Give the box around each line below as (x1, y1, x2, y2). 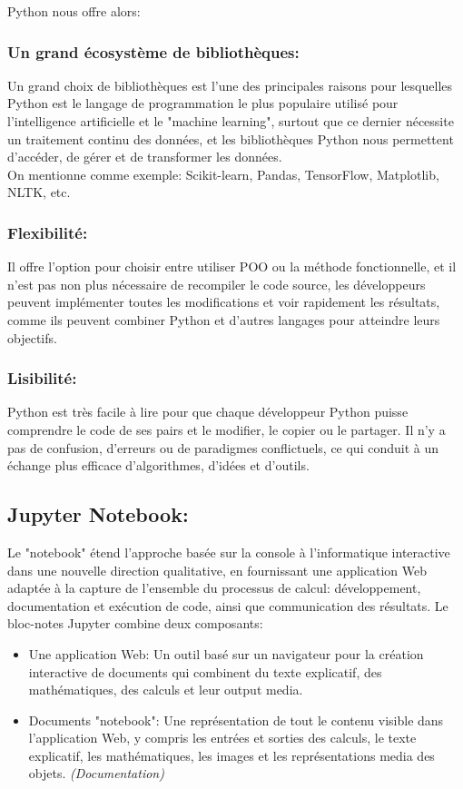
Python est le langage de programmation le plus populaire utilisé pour (7, 94, 399, 113)
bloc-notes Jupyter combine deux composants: (7, 614, 263, 633)
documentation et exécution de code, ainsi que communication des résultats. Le (7, 596, 448, 615)
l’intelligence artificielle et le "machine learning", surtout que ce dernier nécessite (7, 112, 454, 130)
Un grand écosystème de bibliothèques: (7, 40, 300, 63)
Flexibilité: (7, 221, 88, 243)
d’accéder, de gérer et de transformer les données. (7, 147, 282, 166)
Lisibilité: (7, 367, 77, 390)
